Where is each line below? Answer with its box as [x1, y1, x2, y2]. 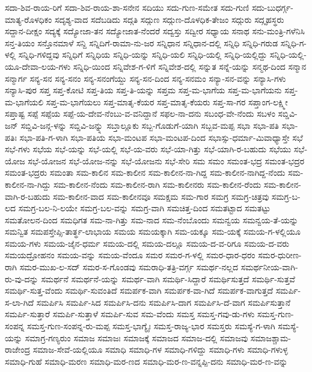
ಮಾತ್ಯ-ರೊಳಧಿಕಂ [5, 13, 52, 25]
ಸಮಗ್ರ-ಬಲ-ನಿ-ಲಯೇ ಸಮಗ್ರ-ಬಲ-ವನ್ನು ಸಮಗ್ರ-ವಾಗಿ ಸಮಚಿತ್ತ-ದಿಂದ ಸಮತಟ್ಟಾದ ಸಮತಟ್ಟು [18, 202, 271, 214]
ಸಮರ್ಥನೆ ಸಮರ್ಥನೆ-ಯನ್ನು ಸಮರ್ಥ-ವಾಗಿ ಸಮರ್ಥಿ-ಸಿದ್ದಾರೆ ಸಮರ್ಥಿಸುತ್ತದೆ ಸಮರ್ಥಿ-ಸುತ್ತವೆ [41, 272, 295, 285]
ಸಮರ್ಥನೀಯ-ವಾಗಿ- [240, 261, 298, 273]
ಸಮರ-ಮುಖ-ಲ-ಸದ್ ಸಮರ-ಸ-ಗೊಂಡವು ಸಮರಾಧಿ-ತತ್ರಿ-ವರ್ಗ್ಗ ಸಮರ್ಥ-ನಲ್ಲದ [19, 261, 239, 273]
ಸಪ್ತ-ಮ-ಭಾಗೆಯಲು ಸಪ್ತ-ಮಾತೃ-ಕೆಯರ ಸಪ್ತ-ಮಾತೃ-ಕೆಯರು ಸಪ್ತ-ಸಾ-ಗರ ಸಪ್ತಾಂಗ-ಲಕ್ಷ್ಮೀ [46, 95, 288, 108]
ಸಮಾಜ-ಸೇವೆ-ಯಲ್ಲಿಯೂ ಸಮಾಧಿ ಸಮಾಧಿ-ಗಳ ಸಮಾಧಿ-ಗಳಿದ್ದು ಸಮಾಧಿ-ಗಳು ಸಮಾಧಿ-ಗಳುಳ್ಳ [32, 343, 288, 356]
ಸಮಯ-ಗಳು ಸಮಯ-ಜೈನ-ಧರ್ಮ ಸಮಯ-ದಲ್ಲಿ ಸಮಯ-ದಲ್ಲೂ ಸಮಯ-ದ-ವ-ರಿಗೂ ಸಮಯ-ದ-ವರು [5, 237, 289, 249]
